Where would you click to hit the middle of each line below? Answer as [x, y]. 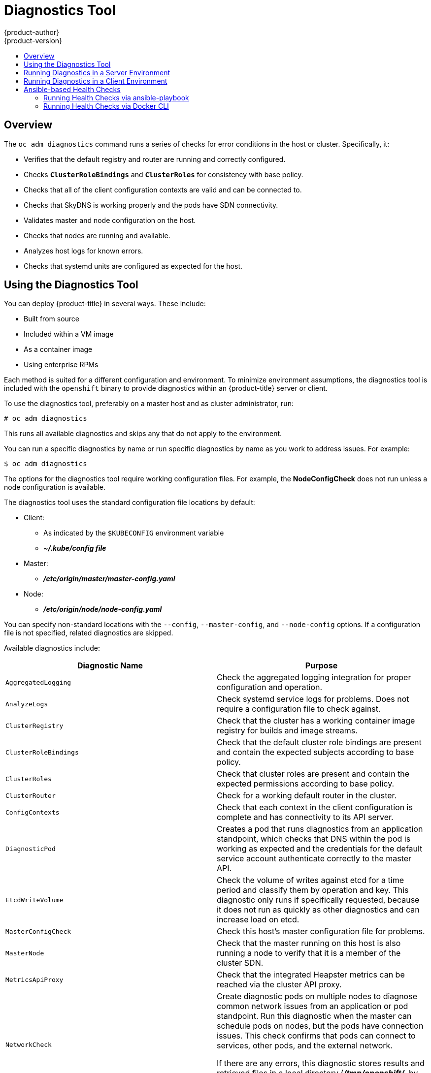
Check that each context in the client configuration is [315, 807]
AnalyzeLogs [27, 704]
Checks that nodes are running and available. [97, 235]
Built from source [52, 319]
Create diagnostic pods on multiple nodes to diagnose [317, 996]
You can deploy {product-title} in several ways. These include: [105, 304]
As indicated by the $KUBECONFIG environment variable [134, 533]
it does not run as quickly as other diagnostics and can [318, 910]
